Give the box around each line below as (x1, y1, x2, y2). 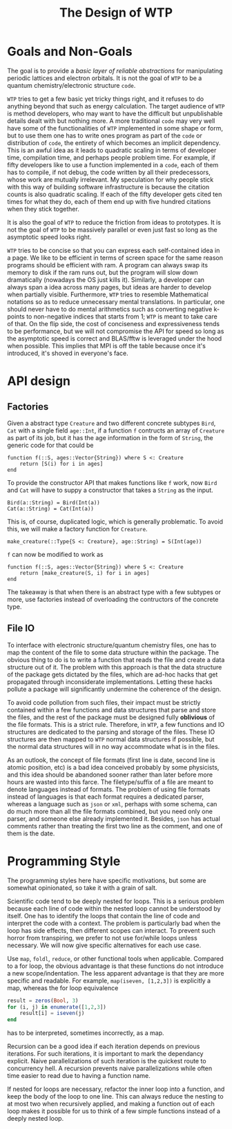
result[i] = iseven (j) (19, 1010, 85, 1017)
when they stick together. (7, 205, 79, 213)
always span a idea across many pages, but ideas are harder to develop (7, 283, 212, 291)
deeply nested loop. (7, 1114, 64, 1123)
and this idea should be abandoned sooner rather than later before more (7, 770, 213, 779)
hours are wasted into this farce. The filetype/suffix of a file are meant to (7, 777, 214, 786)
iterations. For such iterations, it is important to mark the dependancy (7, 1050, 204, 1058)
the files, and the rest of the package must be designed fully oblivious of (7, 713, 215, 721)
